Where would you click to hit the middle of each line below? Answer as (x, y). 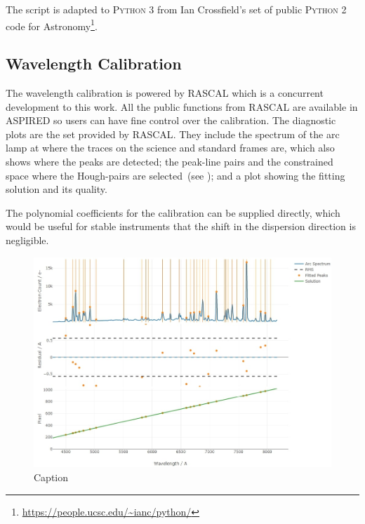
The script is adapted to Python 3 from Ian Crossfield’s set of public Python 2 (176, 9)
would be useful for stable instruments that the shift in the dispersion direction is (181, 226)
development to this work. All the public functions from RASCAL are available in (182, 106)
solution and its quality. (57, 189)
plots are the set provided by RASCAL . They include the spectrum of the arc (173, 134)
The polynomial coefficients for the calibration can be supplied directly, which (173, 212)
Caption (51, 477)
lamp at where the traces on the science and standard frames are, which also (170, 148)
